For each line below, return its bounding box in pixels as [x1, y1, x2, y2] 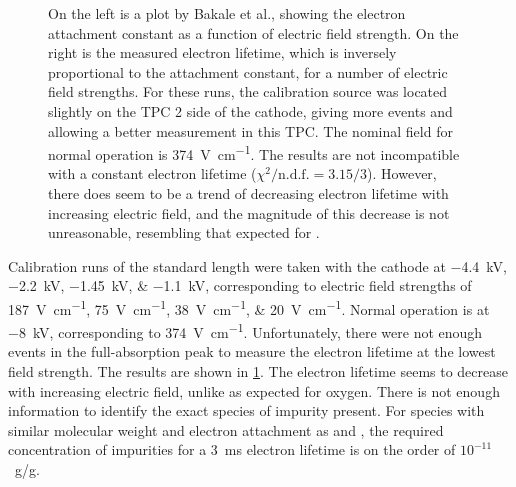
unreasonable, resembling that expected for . [48, 222, 320, 243]
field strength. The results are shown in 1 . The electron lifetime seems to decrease [8, 361, 508, 382]
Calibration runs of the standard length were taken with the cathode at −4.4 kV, [8, 255, 507, 276]
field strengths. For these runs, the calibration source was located [48, 81, 448, 102]
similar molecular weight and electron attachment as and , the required [8, 419, 444, 440]
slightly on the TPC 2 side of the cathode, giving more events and [48, 100, 453, 121]
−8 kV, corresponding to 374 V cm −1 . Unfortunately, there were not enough [8, 319, 483, 342]
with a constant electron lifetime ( [48, 163, 257, 184]
